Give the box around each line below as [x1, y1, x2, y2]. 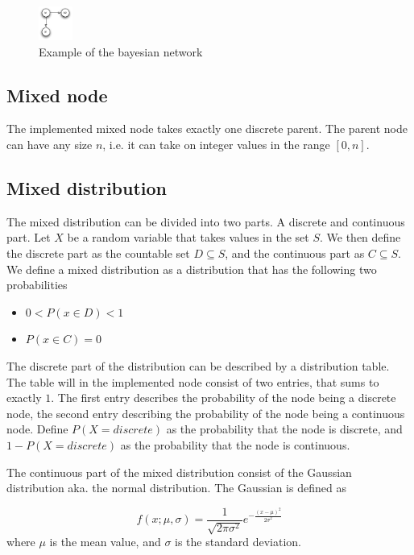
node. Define [6, 420, 68, 437]
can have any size [6, 136, 93, 153]
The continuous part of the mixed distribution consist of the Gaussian [6, 463, 352, 480]
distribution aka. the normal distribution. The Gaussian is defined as [6, 479, 346, 496]
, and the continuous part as [225, 245, 365, 262]
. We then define [320, 229, 401, 246]
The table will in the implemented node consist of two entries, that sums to [6, 373, 379, 390]
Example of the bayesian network [39, 43, 203, 60]
